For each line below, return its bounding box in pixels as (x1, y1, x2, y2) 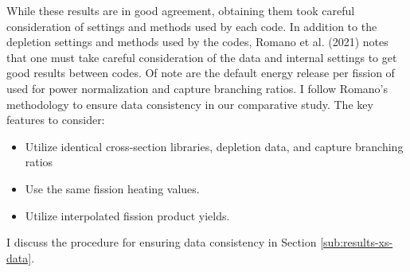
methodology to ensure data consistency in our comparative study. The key (6, 95, 373, 112)
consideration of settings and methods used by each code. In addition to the (6, 17, 377, 34)
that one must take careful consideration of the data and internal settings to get (6, 49, 397, 65)
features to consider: (6, 111, 105, 128)
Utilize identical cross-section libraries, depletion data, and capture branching (25, 138, 404, 154)
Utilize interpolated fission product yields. (25, 207, 230, 223)
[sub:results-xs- (320, 234, 393, 251)
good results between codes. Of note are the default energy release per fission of (6, 64, 395, 81)
